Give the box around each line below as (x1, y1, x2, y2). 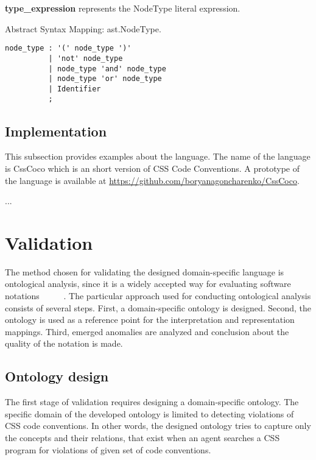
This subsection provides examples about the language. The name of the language (5, 150, 311, 163)
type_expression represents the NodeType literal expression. (5, 2, 241, 14)
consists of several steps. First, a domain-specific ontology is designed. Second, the (5, 301, 312, 314)
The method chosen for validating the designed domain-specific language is (5, 265, 284, 278)
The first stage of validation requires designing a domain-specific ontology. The (5, 395, 299, 408)
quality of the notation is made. (5, 337, 123, 350)
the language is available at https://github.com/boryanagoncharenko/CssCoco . (5, 174, 300, 186)
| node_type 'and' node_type (48, 64, 166, 73)
